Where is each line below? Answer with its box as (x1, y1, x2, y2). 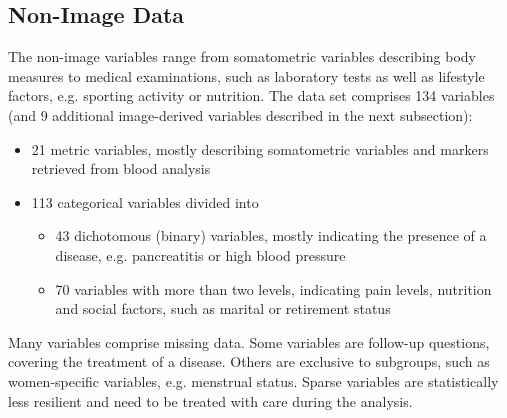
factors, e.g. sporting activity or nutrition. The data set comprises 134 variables (8, 85, 495, 106)
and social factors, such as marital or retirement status (55, 298, 391, 319)
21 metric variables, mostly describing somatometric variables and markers (31, 138, 489, 159)
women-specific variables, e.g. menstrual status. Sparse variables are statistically (8, 370, 499, 391)
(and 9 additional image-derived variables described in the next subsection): (8, 104, 473, 125)
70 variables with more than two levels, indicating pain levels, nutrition (55, 278, 492, 299)
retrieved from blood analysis (31, 158, 211, 179)
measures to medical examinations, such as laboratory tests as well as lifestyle (8, 65, 485, 86)
